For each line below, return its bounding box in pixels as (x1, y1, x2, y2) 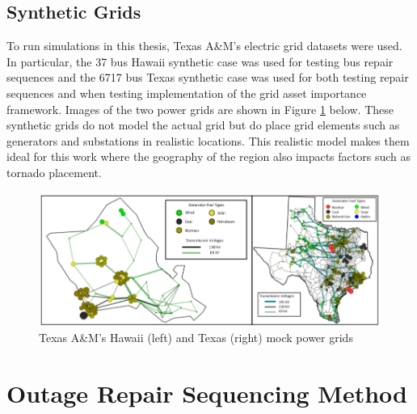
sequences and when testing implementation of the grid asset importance (6, 84, 367, 101)
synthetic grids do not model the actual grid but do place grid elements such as (6, 116, 400, 133)
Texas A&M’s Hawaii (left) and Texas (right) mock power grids (39, 329, 353, 346)
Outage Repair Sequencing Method (6, 376, 407, 409)
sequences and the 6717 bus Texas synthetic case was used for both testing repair (6, 69, 409, 86)
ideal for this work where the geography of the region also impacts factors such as (6, 148, 411, 165)
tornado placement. (6, 163, 102, 180)
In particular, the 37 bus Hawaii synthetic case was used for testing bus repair (6, 53, 394, 70)
